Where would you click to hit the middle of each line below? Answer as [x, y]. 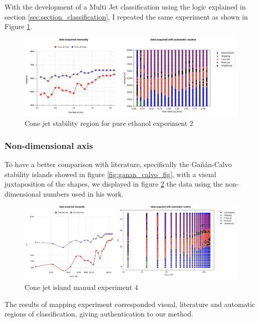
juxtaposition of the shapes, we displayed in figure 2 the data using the [114, 184]
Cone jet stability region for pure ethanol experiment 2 [109, 123]
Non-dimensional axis [49, 145]
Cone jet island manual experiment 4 [82, 287]
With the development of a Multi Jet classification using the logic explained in [125, 7]
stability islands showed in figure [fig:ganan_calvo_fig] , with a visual [110, 174]
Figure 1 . [19, 26]
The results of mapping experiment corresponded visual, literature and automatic [130, 304]
